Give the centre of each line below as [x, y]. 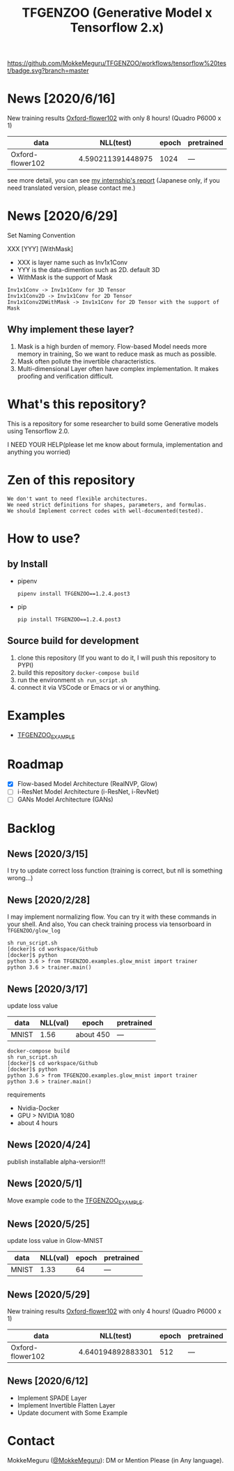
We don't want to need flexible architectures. [78, 499]
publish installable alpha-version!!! [56, 1161]
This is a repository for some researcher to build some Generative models [113, 423]
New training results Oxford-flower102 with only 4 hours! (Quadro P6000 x [114, 1311]
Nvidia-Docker [38, 1108]
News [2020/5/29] [49, 1294]
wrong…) [20, 878]
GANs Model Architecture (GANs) [65, 799]
